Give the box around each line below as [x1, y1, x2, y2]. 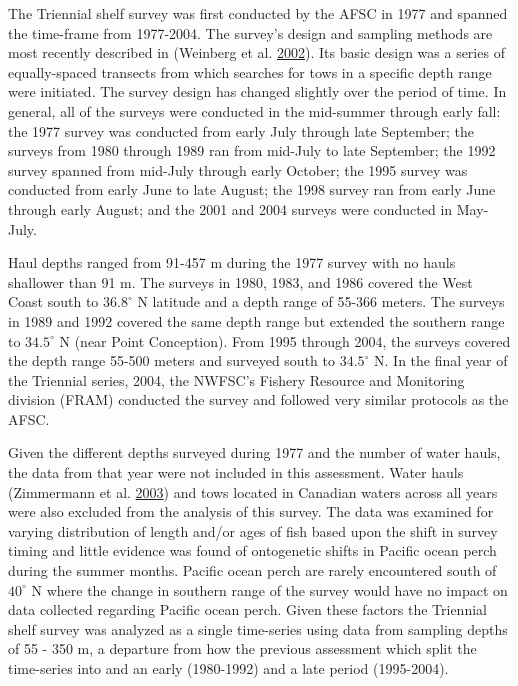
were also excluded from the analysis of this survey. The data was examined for [8, 501, 494, 522]
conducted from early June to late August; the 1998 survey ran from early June [8, 179, 496, 200]
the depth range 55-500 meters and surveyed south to [8, 350, 335, 371]
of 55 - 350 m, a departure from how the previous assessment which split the [8, 638, 477, 659]
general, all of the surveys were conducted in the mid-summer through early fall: [8, 100, 501, 121]
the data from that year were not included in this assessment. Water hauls [8, 462, 464, 483]
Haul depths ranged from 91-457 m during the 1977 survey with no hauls [8, 252, 456, 273]
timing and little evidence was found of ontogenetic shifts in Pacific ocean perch [8, 540, 497, 561]
